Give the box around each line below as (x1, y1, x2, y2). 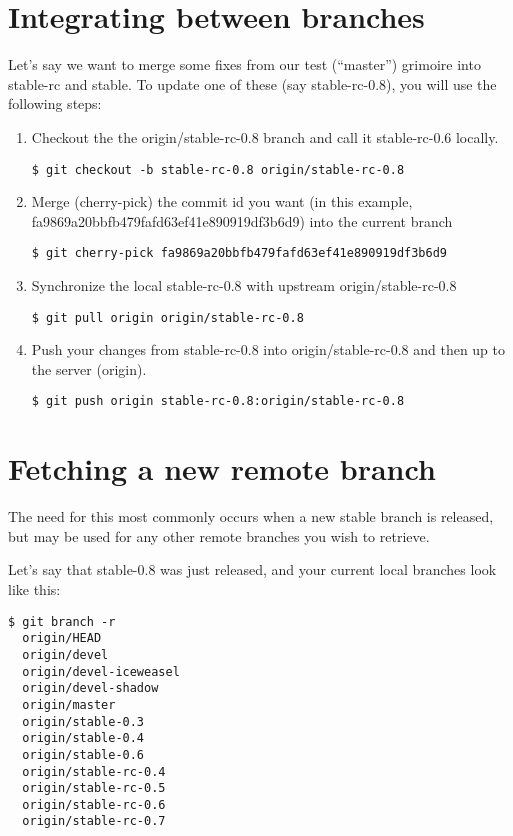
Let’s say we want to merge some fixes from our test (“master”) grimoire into (8, 54, 481, 75)
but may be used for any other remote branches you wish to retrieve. (8, 525, 430, 546)
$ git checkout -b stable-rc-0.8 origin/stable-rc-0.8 (31, 162, 405, 177)
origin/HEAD (22, 631, 102, 646)
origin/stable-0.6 (22, 747, 145, 762)
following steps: (8, 93, 102, 114)
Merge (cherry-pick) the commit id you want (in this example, (31, 191, 413, 212)
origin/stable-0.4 (22, 731, 145, 746)
